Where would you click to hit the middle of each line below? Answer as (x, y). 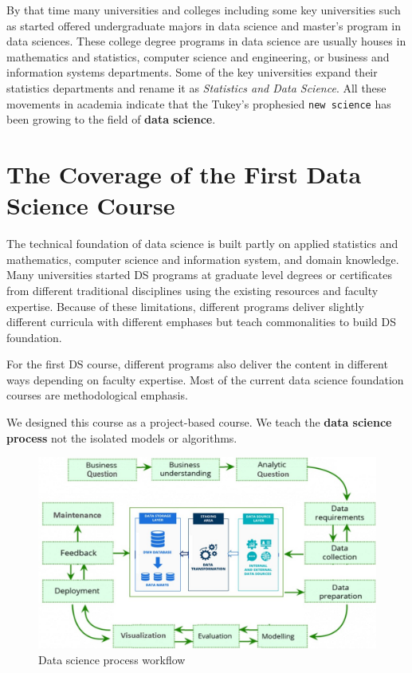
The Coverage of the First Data (184, 174)
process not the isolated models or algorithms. (122, 437)
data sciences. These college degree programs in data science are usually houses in (206, 41)
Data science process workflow (112, 659)
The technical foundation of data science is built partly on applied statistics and (202, 244)
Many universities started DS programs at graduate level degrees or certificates (199, 275)
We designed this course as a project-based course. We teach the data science (199, 422)
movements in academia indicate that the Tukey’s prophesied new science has (199, 103)
